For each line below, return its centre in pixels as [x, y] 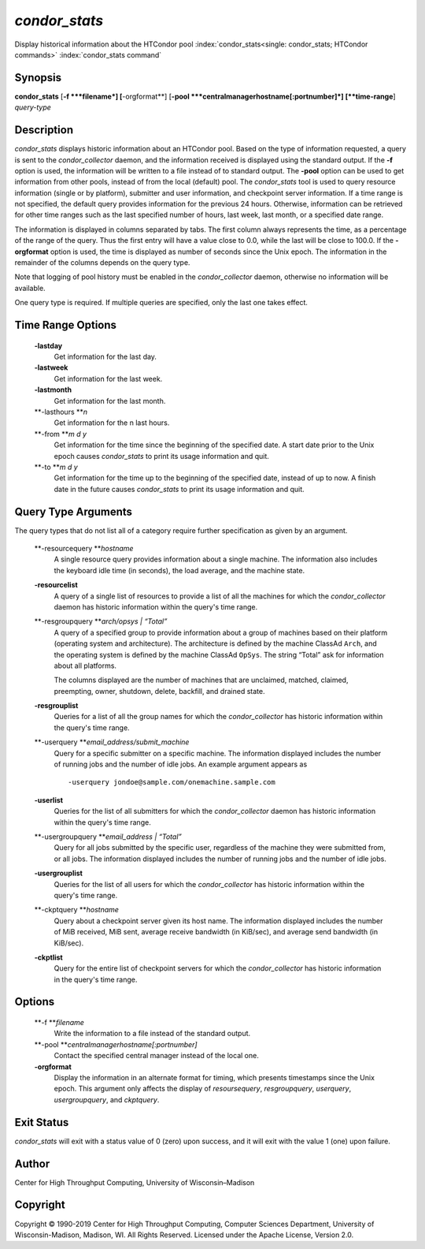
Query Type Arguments [74, 511]
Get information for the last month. [110, 401]
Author [32, 1163]
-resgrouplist [56, 706]
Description [44, 130]
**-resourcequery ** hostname [84, 548]
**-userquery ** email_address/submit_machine [112, 742]
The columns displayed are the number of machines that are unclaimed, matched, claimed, [201, 680]
